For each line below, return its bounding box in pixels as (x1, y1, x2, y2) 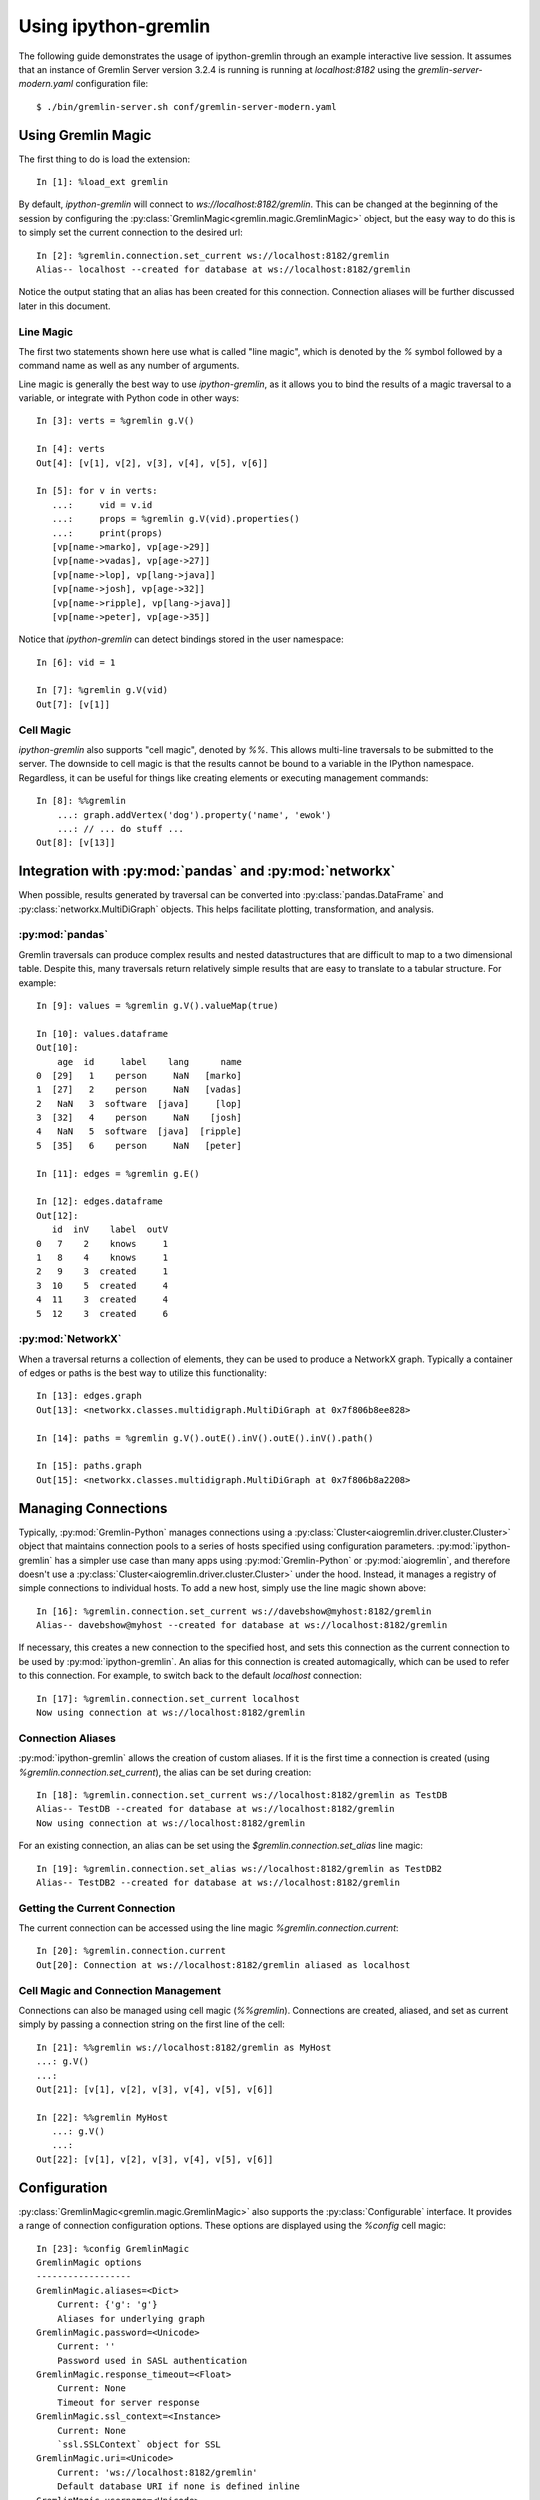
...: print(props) (51, 527, 164, 539)
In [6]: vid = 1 (36, 656, 116, 668)
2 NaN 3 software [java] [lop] (36, 1098, 242, 1109)
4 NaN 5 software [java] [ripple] (36, 1126, 242, 1137)
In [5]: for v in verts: (36, 485, 158, 497)
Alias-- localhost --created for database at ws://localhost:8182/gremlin (36, 263, 411, 275)
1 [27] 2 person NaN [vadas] (36, 1084, 242, 1095)
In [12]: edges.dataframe (36, 1196, 164, 1207)
